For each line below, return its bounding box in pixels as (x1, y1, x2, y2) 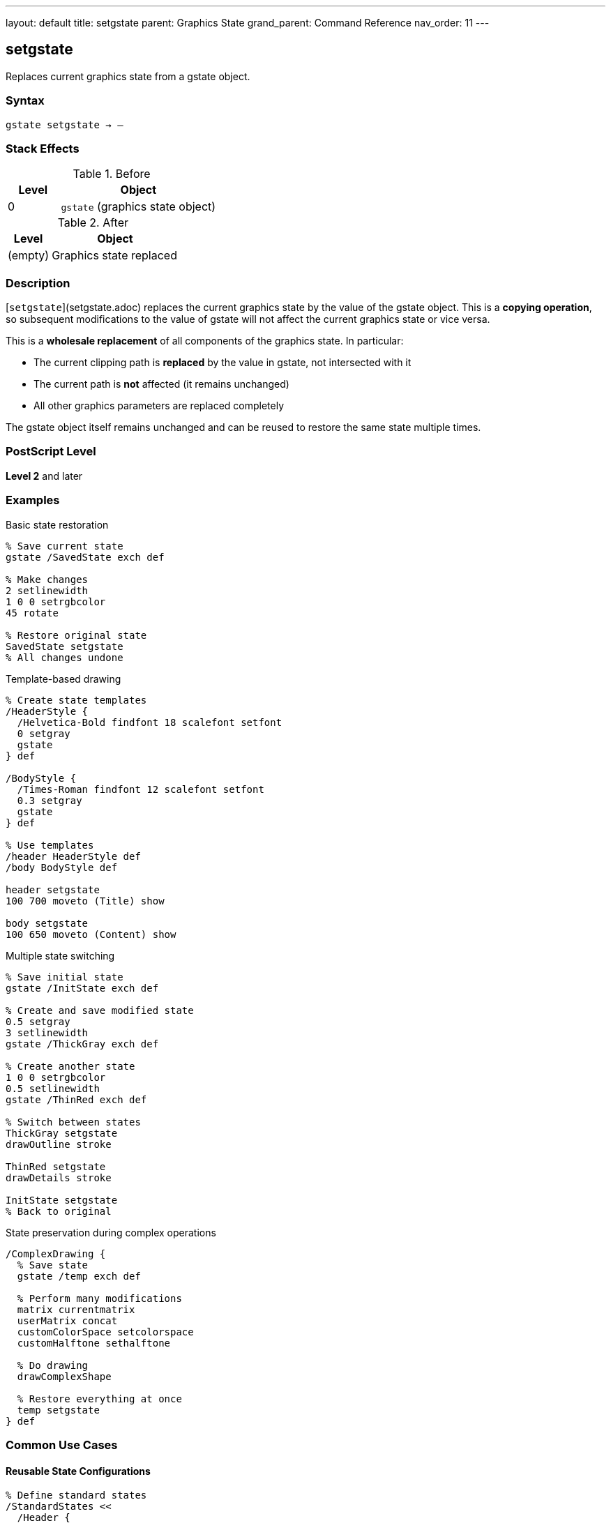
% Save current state (6, 540, 123, 552)
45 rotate (6, 607, 59, 619)
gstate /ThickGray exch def (6, 1038, 159, 1050)
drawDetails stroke (6, 1172, 112, 1183)
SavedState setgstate (6, 640, 123, 652)
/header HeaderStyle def (6, 850, 141, 862)
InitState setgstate (6, 1194, 118, 1206)
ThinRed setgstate (6, 1160, 106, 1172)
